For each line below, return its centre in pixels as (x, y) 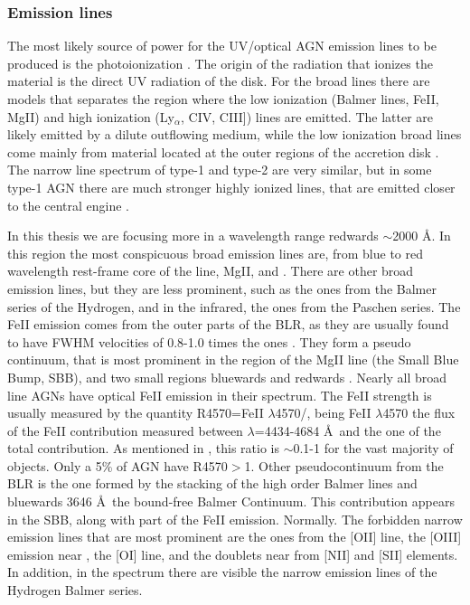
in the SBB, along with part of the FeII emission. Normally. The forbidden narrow (235, 519)
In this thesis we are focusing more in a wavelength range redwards (193, 236)
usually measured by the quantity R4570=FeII (136, 413)
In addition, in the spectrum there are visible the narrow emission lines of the (222, 572)
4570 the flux (419, 413)
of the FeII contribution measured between (125, 430)
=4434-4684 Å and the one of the (348, 430)
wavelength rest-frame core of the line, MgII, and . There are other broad (211, 271)
